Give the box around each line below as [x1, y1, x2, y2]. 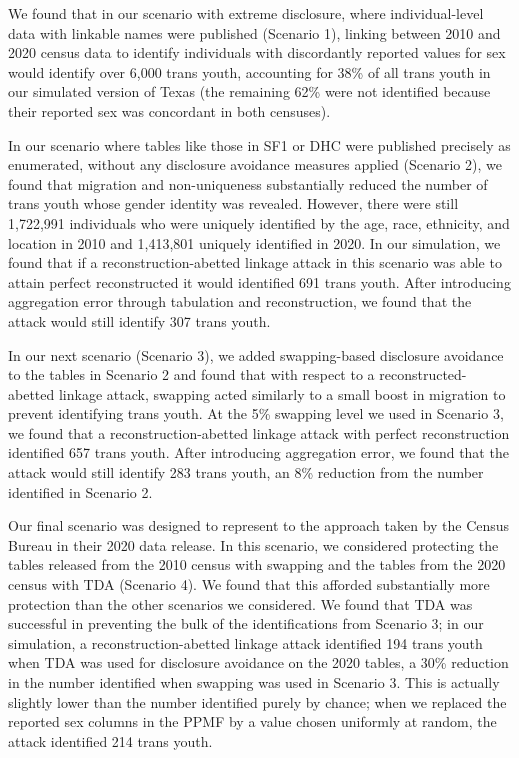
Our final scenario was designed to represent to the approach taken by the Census [8, 515, 510, 536]
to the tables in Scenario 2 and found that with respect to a [8, 364, 375, 385]
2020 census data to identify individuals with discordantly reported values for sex [8, 42, 506, 63]
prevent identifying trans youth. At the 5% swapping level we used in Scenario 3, [8, 403, 504, 424]
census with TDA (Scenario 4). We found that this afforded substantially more [8, 574, 490, 595]
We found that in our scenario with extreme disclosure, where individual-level [8, 3, 484, 23]
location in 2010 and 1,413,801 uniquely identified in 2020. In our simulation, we [8, 232, 501, 253]
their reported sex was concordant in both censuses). [8, 100, 331, 121]
